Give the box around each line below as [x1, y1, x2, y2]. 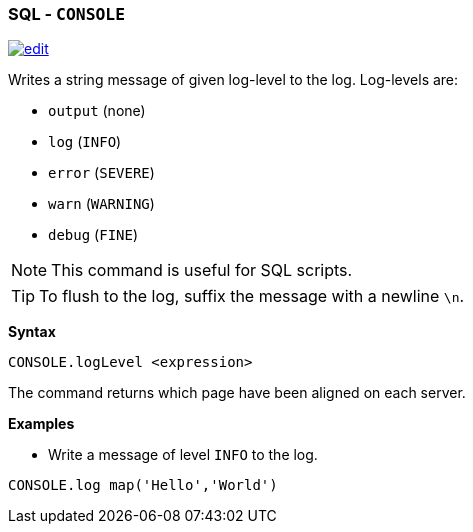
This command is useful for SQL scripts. [51, 260, 353, 281]
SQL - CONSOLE [8, 4, 126, 24]
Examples [8, 415, 75, 433]
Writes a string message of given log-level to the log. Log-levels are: [8, 71, 459, 89]
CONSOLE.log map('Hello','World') [8, 477, 278, 494]
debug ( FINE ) [48, 226, 139, 244]
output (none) [48, 102, 146, 120]
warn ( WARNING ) [48, 195, 155, 213]
